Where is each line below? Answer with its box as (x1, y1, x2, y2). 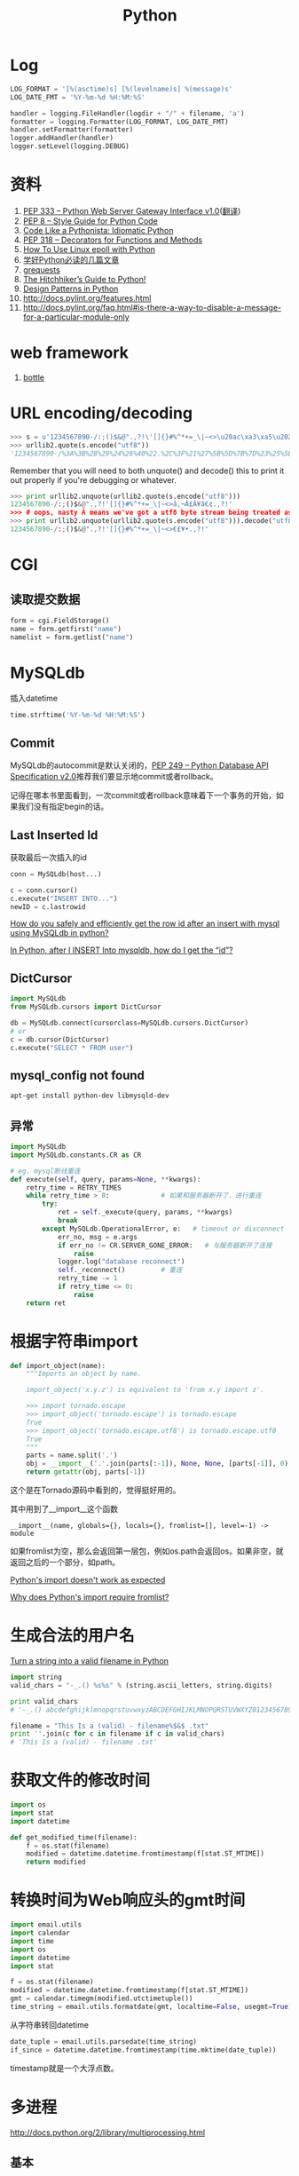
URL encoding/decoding (10, 403, 193, 423)
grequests (22, 265, 60, 275)
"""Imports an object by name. (26, 1369, 142, 1379)
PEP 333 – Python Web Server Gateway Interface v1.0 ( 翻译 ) (22, 206, 241, 216)
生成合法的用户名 (10, 1626, 136, 1646)
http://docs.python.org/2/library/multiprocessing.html (10, 2127, 206, 2138)
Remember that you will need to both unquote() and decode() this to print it (10, 465, 285, 476)
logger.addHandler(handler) (10, 134, 114, 143)
